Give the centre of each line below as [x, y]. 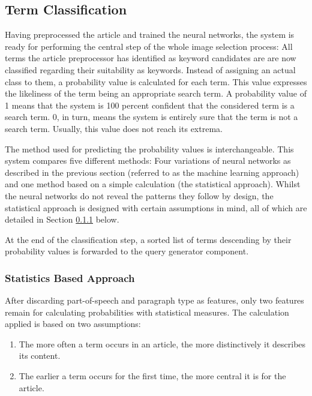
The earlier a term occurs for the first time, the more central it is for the [152, 376]
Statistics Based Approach [70, 277]
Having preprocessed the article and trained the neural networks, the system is [150, 34]
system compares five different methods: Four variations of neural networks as [148, 160]
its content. [40, 355]
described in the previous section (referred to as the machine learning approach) [152, 172]
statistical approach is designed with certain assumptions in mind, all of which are [156, 207]
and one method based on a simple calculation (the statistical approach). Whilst [153, 184]
